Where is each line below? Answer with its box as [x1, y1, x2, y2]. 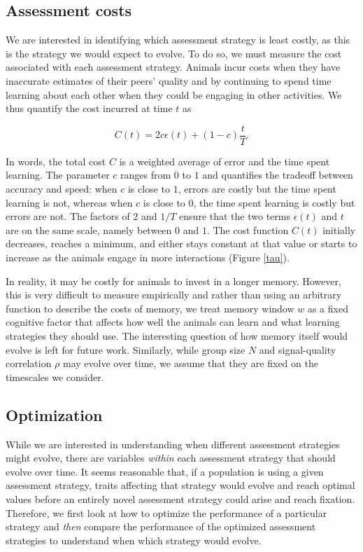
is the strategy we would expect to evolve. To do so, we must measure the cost [6, 46, 342, 60]
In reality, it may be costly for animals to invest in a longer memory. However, [6, 273, 341, 288]
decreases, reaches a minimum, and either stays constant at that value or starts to [6, 236, 357, 251]
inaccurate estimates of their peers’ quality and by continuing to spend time [6, 73, 332, 88]
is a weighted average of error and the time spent [119, 153, 330, 168]
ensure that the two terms [179, 209, 290, 223]
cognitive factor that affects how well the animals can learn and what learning [6, 315, 340, 329]
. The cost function [206, 222, 289, 237]
